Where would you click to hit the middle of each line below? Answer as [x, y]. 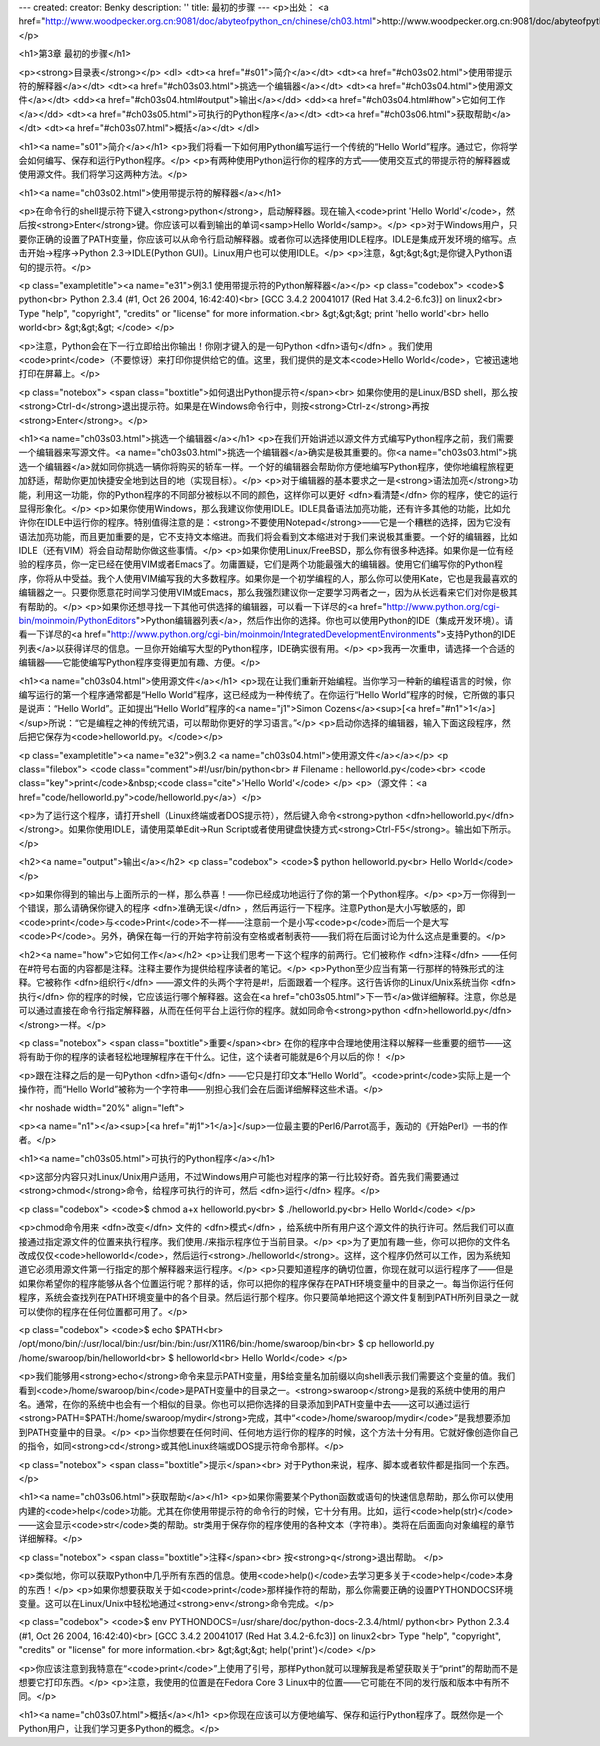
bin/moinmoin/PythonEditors [77, 621]
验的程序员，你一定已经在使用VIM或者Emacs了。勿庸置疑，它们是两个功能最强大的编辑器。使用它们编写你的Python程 [261, 564]
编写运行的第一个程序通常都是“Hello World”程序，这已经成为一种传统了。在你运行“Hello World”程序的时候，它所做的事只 [266, 694]
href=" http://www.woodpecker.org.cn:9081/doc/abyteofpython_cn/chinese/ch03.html [195, 21]
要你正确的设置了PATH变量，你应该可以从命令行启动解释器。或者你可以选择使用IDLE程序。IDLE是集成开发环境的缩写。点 [267, 239]
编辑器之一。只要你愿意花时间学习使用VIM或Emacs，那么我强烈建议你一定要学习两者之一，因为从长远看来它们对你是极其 [268, 592]
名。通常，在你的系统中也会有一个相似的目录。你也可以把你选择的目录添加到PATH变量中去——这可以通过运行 [244, 1404]
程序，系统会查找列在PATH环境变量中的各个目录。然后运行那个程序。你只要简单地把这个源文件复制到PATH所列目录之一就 [268, 1297]
